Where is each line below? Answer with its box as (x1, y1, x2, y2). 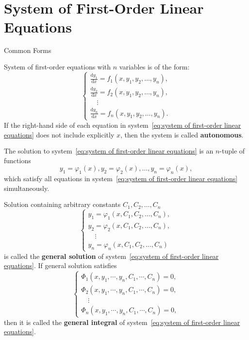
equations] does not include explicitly (4, 129, 115, 139)
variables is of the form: (119, 61, 190, 71)
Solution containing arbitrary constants (4, 199, 121, 209)
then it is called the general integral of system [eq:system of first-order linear (4, 317, 240, 327)
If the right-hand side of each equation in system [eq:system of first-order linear (4, 119, 241, 130)
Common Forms (4, 45, 51, 55)
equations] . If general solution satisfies (4, 260, 117, 271)
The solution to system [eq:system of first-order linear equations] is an (4, 146, 214, 156)
